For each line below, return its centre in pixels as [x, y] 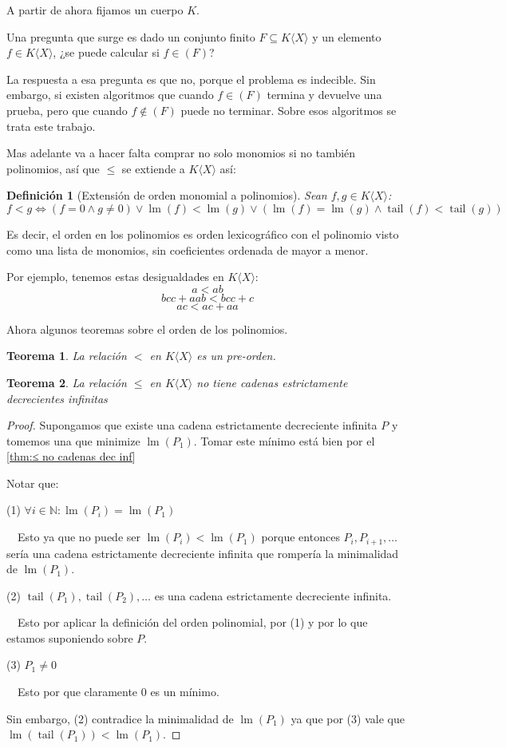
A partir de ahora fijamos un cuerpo [95, 10]
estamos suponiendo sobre [70, 637]
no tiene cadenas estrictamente [272, 382]
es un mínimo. [185, 692]
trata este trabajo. [51, 126]
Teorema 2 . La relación [67, 382]
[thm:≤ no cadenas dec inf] [71, 456]
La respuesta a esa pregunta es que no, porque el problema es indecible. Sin [191, 79]
